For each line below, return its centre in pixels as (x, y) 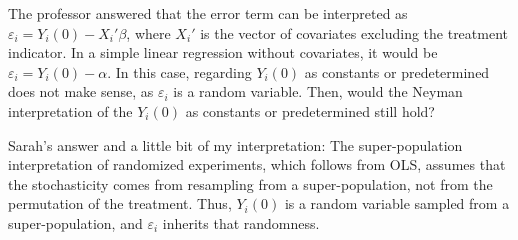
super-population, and (75, 222)
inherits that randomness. (241, 222)
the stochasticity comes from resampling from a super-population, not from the (250, 183)
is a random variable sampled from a (397, 203)
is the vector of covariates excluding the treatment (354, 32)
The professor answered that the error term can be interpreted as (208, 13)
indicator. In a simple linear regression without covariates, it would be (223, 52)
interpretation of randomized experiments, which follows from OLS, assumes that (257, 164)
